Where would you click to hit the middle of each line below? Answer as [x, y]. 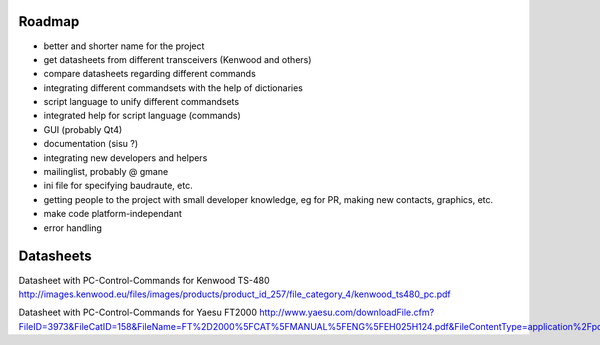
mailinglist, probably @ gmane [106, 172]
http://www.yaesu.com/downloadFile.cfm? [346, 312]
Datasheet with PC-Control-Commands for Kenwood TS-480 [144, 280]
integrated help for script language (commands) [142, 116]
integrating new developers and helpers [125, 157]
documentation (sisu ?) [91, 144]
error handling [72, 227]
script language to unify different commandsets [141, 102]
